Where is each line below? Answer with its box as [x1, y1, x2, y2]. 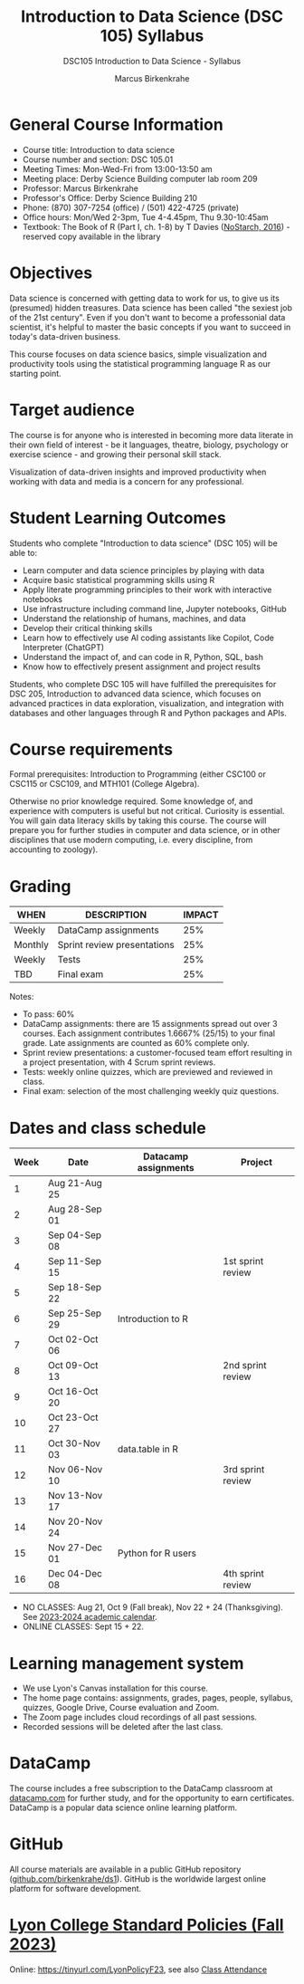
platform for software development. [9, 1883, 142, 1894]
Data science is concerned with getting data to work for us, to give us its [9, 292, 280, 303]
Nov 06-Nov [48, 1463, 103, 1476]
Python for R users [117, 1547, 197, 1559]
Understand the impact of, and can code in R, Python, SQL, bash [22, 651, 264, 662]
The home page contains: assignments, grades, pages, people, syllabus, [22, 1692, 294, 1703]
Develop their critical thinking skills [22, 622, 153, 633]
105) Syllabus [100, 25, 204, 46]
